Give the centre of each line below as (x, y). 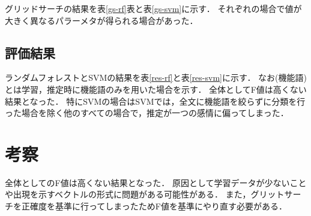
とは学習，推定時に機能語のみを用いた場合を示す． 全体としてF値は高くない (156, 89)
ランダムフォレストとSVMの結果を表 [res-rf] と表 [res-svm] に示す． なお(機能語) (156, 77)
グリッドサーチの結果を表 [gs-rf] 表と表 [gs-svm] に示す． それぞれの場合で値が (153, 8)
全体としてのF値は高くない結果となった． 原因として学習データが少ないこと (156, 182)
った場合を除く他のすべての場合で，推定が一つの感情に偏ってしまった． (147, 113)
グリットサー (276, 194)
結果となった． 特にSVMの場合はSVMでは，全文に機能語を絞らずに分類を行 (155, 101)
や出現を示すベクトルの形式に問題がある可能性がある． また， (128, 194)
